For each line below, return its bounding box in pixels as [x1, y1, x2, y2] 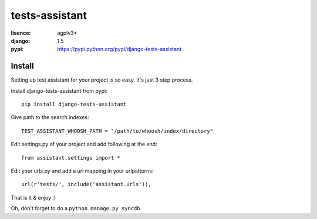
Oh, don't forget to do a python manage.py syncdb [11, 205, 140, 212]
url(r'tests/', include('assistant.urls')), [21, 181, 152, 188]
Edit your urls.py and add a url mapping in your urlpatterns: [11, 167, 154, 174]
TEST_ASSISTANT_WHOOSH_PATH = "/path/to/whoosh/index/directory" [21, 127, 214, 134]
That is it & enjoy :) [11, 194, 56, 201]
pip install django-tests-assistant [21, 101, 127, 108]
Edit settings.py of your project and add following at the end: [11, 141, 158, 148]
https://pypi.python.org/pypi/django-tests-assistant [57, 46, 182, 53]
